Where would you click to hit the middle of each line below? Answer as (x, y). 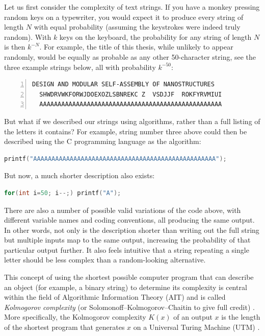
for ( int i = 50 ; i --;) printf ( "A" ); (63, 193)
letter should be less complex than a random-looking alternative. (105, 260)
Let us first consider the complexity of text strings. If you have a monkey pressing (132, 7)
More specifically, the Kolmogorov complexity (75, 317)
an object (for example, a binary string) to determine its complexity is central (126, 287)
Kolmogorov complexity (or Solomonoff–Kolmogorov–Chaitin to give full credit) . (129, 307)
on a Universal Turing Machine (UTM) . (196, 327)
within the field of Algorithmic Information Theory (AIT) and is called (115, 297)
